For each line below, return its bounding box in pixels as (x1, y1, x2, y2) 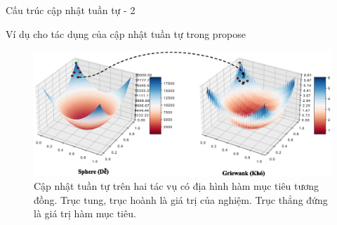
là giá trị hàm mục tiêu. (34, 206, 136, 221)
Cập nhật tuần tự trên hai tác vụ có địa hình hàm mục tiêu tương (34, 179, 319, 193)
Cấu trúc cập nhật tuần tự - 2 (6, 3, 136, 17)
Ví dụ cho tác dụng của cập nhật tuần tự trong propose (6, 26, 246, 41)
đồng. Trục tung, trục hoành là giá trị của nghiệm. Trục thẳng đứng (34, 192, 328, 207)
